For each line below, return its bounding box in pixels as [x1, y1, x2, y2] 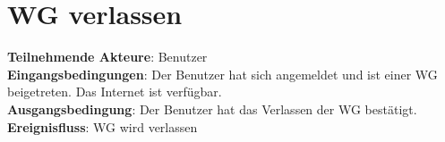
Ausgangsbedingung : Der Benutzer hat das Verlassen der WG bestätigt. [7, 99, 417, 118]
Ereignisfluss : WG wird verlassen [7, 117, 198, 136]
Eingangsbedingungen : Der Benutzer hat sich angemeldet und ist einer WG [7, 64, 438, 83]
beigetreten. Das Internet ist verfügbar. [7, 82, 222, 101]
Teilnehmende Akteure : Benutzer [7, 47, 208, 66]
